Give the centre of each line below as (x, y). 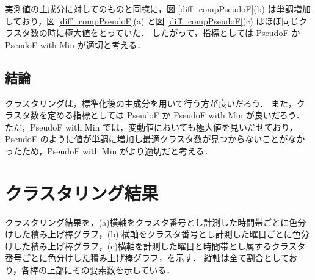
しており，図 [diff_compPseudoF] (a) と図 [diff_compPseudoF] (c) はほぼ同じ (152, 20)
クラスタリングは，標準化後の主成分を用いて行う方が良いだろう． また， (151, 103)
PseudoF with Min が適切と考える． (75, 44)
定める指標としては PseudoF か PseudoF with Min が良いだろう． (176, 115)
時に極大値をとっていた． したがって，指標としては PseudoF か (174, 33)
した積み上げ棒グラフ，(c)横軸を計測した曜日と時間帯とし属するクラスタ (159, 246)
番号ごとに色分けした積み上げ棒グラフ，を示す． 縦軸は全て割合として (147, 258)
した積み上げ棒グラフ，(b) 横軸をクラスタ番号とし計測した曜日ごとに (153, 234)
